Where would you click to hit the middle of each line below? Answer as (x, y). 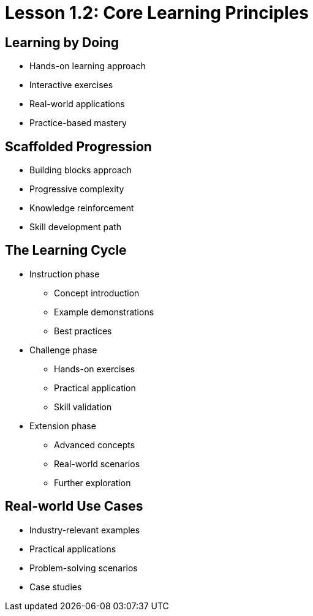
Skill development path (75, 227)
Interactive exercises (71, 85)
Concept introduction (97, 293)
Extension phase (63, 426)
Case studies (56, 587)
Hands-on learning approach (88, 66)
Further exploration (92, 483)
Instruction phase (65, 274)
